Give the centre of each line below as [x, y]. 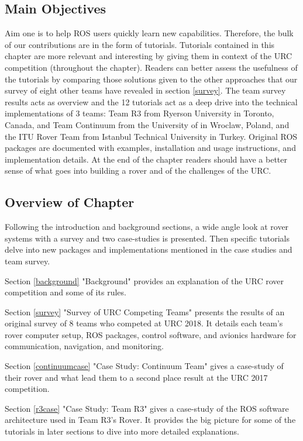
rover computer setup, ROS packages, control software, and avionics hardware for [151, 334]
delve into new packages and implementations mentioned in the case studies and [149, 249]
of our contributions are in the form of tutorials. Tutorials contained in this [140, 44]
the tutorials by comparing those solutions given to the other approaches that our [151, 79]
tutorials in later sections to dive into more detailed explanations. [122, 431]
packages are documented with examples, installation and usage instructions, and [150, 148]
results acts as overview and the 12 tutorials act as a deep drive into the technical [151, 101]
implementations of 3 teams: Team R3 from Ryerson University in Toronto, [140, 113]
